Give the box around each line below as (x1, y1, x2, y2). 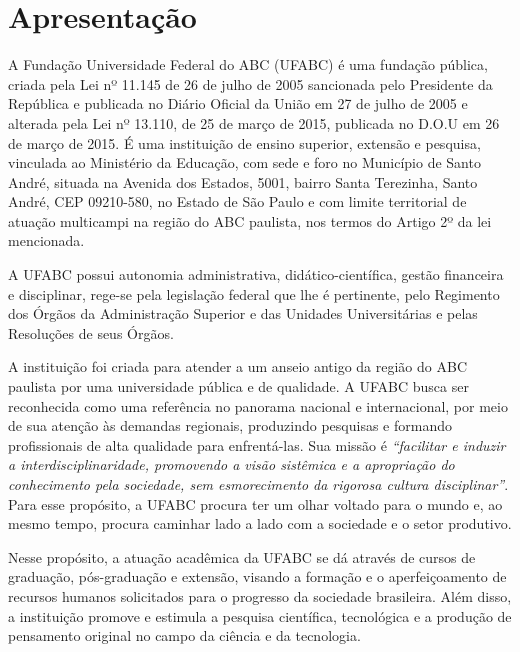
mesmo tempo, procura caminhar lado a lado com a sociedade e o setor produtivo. (8, 513, 512, 534)
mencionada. (8, 230, 85, 251)
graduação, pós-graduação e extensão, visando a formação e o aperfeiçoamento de (8, 566, 507, 587)
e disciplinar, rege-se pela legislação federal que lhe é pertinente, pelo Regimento (8, 283, 500, 304)
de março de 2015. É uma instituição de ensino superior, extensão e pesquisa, (8, 132, 481, 153)
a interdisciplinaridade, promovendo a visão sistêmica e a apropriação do (8, 454, 455, 475)
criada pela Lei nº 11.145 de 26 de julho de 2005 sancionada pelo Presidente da (8, 73, 493, 94)
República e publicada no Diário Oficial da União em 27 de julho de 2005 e (8, 93, 468, 114)
